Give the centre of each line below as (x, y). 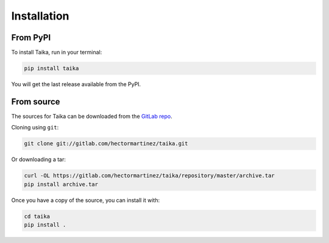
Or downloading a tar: (39, 159)
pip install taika (51, 68)
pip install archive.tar (61, 184)
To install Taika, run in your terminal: (57, 53)
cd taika (37, 216)
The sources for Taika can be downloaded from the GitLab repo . (92, 116)
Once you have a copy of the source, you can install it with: (86, 200)
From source (36, 102)
